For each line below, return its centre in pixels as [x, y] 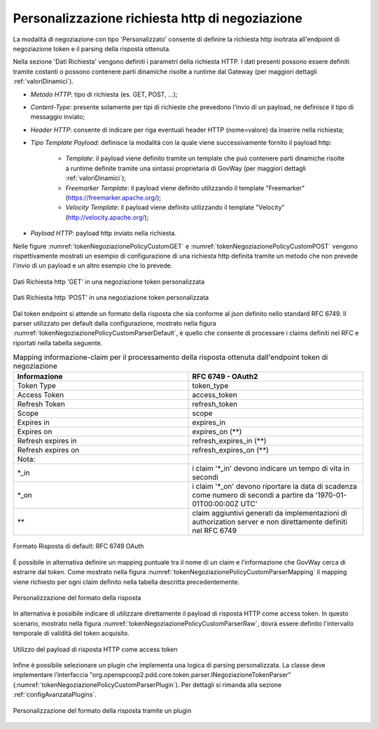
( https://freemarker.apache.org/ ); [113, 198]
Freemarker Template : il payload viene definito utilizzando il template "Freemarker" [185, 188]
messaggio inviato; [58, 117]
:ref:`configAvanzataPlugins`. [55, 695]
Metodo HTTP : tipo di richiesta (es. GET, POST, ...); [104, 94]
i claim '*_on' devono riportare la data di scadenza [274, 487]
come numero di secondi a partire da [253, 495]
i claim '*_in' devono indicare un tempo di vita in [271, 468]
